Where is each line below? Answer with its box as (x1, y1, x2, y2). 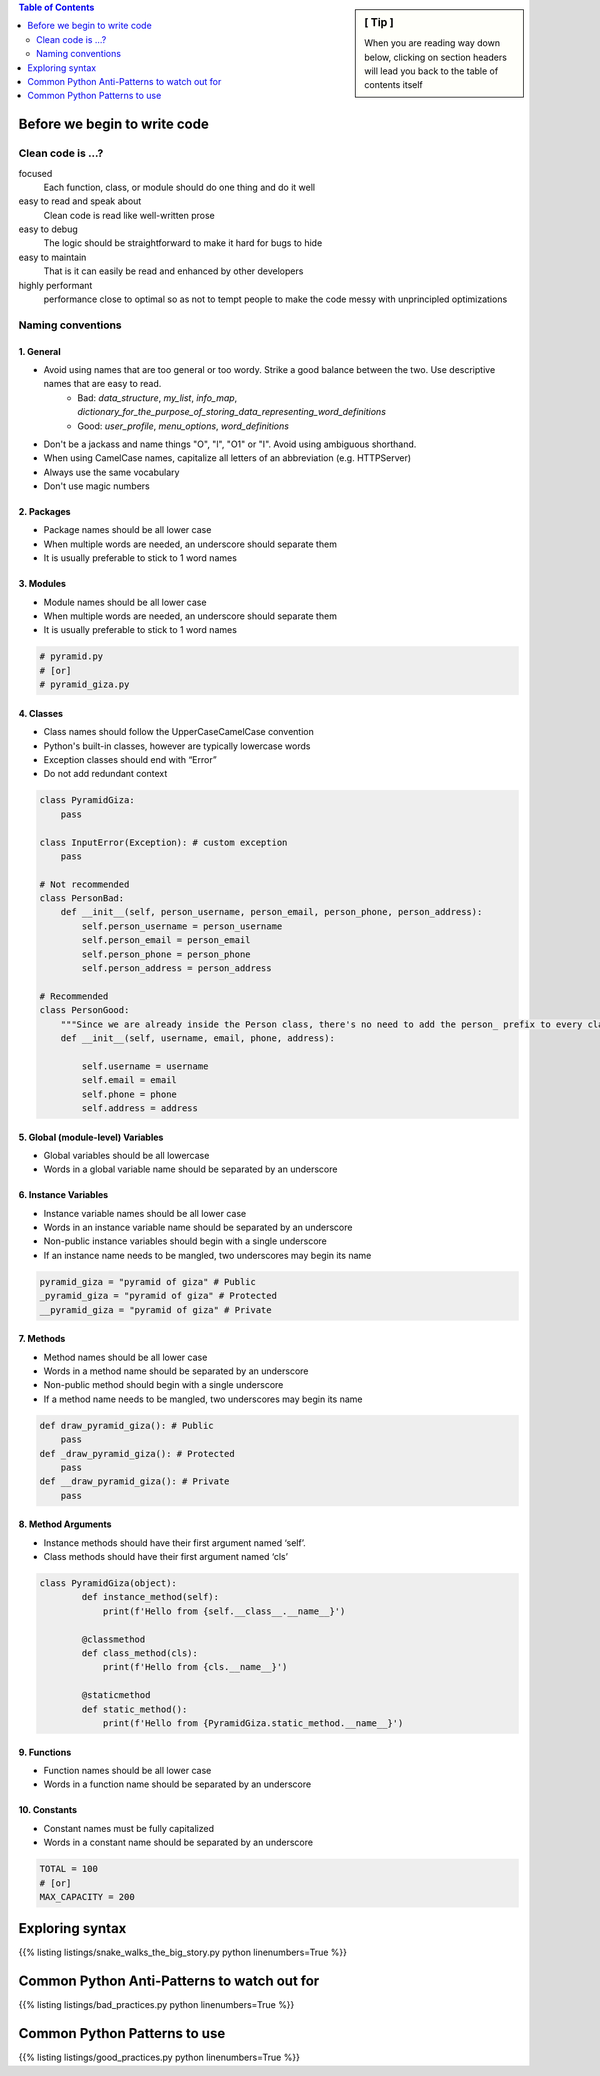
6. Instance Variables (18, 1189, 109, 1201)
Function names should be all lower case (43, 1764, 212, 1776)
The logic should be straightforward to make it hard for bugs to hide (43, 237, 323, 249)
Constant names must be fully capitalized (43, 1822, 215, 1834)
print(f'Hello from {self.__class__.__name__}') (102, 1605, 346, 1617)
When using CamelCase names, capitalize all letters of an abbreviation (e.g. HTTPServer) (43, 452, 412, 464)
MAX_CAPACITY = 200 (39, 1891, 135, 1902)
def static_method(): (81, 1703, 188, 1715)
